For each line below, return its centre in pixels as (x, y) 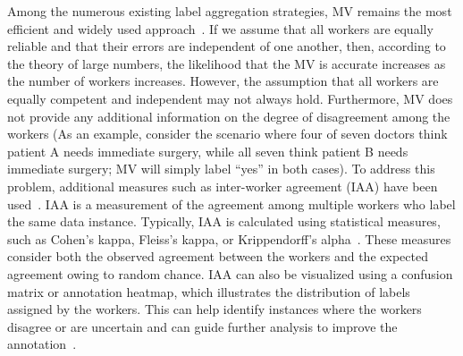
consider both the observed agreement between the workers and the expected (218, 256)
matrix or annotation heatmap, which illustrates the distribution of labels (209, 291)
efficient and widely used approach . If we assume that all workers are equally (220, 28)
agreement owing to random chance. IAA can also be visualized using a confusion (230, 273)
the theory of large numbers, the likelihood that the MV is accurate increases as (227, 63)
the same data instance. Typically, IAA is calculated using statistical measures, (224, 221)
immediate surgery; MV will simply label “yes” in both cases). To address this (221, 169)
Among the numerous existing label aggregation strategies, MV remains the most (230, 11)
